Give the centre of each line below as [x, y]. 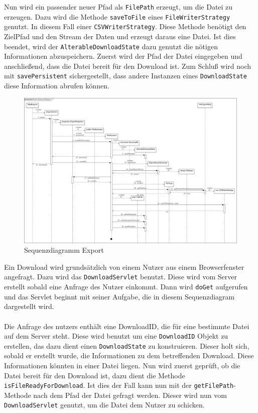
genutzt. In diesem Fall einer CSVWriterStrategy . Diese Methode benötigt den [125, 26]
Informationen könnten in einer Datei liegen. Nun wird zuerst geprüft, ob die [122, 366]
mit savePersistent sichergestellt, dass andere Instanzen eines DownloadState [125, 76]
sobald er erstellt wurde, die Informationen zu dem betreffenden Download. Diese [129, 355]
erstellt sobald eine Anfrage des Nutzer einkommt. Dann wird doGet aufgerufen [126, 287]
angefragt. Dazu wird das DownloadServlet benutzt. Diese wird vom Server [120, 277]
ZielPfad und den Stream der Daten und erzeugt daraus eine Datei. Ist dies [120, 36]
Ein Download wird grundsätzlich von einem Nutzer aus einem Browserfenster [124, 267]
